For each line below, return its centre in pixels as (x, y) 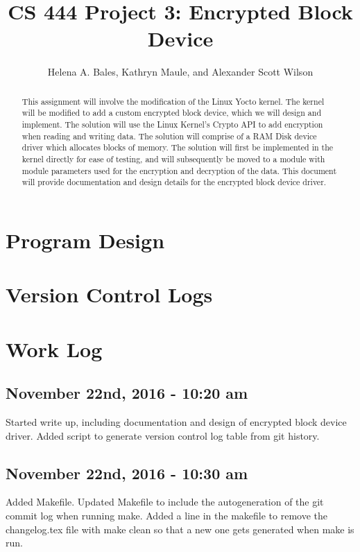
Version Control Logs (109, 294)
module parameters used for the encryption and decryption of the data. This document (179, 170)
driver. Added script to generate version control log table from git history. (163, 435)
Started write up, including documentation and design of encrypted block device (176, 422)
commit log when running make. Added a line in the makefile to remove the (166, 516)
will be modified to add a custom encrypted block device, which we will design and (171, 113)
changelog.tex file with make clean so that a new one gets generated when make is (180, 529)
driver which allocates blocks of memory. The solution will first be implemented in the (178, 147)
